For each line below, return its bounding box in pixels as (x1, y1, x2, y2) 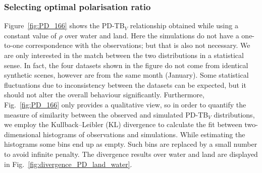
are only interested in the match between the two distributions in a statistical (4, 50, 244, 60)
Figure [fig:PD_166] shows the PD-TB (4, 20, 125, 31)
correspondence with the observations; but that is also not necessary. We (25, 40, 250, 50)
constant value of (4, 30, 57, 40)
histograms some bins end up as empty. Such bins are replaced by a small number (4, 139, 257, 149)
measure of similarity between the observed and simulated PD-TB (4, 109, 208, 120)
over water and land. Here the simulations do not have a (65, 30, 239, 40)
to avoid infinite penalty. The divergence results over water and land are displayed (4, 148, 258, 159)
